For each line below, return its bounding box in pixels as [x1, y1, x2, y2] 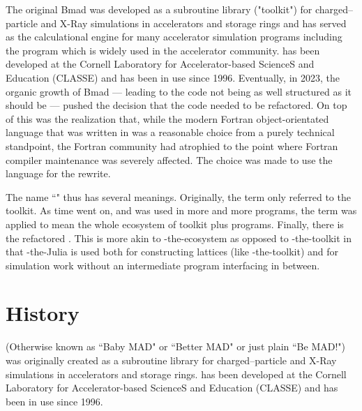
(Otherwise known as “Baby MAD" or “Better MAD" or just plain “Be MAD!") [6, 339, 346, 354]
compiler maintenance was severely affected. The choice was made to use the [6, 152, 333, 167]
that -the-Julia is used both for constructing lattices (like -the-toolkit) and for [6, 244, 339, 259]
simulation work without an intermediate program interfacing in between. [6, 257, 320, 272]
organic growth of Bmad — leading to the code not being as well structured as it [6, 84, 352, 98]
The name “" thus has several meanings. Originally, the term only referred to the [6, 189, 351, 204]
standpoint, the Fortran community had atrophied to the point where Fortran [6, 138, 338, 153]
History [6, 299, 80, 327]
